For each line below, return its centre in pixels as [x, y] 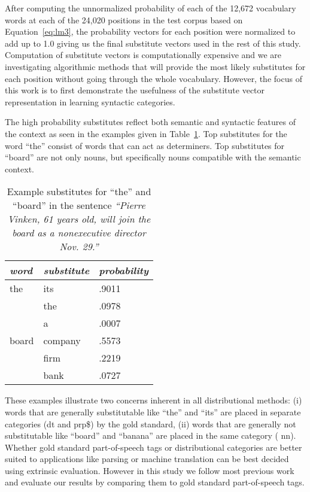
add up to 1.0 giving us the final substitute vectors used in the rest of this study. [153, 43]
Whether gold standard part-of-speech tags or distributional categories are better [154, 447]
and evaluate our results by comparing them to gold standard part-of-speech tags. [155, 482]
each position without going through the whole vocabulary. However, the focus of [154, 78]
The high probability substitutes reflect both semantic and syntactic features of [150, 122]
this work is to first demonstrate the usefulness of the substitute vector [135, 90]
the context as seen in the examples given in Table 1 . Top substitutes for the [146, 133]
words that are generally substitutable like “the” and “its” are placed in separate [153, 411]
